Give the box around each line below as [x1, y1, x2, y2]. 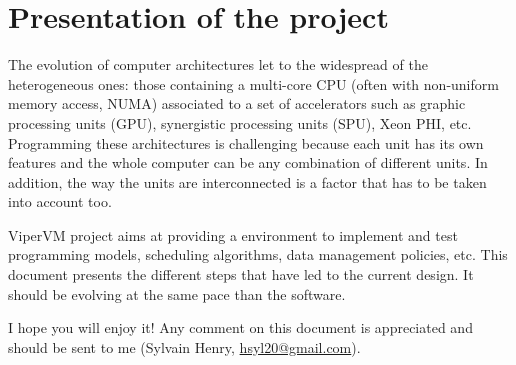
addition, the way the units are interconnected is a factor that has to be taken [8, 171, 487, 192]
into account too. [8, 191, 112, 212]
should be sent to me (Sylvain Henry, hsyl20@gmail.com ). [8, 336, 361, 357]
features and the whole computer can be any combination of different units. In [8, 152, 488, 173]
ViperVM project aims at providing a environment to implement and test [8, 224, 458, 245]
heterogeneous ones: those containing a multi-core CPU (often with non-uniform [8, 73, 499, 94]
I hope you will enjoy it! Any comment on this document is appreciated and [8, 317, 473, 338]
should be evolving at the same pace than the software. [8, 283, 346, 304]
